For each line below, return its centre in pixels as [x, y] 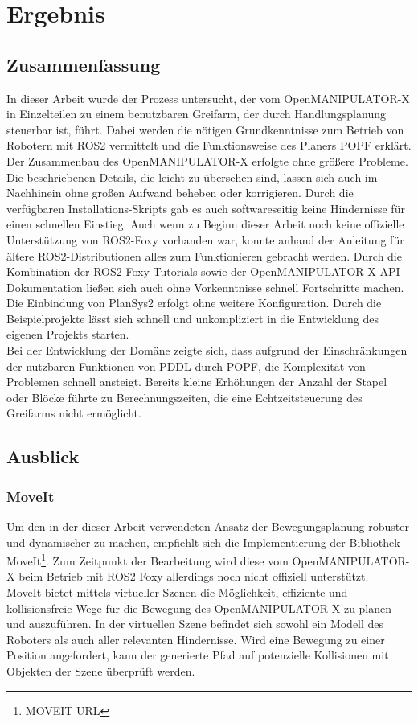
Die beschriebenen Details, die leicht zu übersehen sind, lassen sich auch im [192, 177]
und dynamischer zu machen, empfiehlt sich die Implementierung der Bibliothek [203, 542]
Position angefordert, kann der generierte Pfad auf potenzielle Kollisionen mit [198, 655]
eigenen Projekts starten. [68, 334]
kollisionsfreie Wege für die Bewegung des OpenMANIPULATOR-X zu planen [199, 608]
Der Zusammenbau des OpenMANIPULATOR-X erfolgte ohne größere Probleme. [207, 160]
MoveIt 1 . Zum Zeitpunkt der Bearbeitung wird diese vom [148, 559]
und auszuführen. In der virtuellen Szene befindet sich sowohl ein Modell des [195, 624]
